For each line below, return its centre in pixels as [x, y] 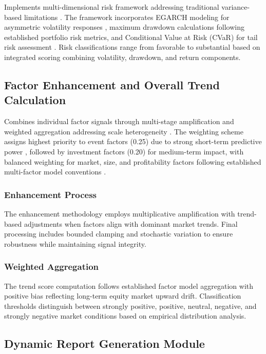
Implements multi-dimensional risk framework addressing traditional [112, 7]
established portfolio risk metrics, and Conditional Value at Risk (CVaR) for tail [131, 37]
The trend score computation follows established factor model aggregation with [129, 286]
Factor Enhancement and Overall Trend [112, 84]
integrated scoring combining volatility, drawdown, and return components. [122, 57]
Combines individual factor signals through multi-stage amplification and [119, 121]
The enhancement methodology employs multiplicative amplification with [120, 213]
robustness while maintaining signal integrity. [75, 243]
